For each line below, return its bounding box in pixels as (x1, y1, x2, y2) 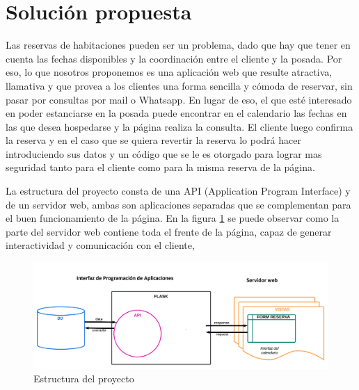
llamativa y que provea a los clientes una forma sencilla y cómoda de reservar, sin (6, 78, 353, 92)
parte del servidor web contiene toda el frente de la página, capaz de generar (6, 224, 332, 238)
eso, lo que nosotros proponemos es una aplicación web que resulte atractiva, (6, 65, 333, 79)
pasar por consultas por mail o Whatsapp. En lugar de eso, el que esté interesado (6, 92, 352, 106)
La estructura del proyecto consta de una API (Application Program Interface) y (6, 184, 351, 198)
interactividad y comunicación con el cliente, (6, 238, 195, 252)
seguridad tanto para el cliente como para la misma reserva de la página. (6, 160, 315, 174)
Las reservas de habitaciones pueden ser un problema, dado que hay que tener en (6, 38, 351, 52)
